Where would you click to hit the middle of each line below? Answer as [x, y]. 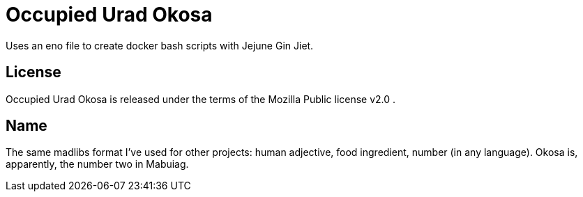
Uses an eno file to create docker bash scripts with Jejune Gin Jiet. [160, 45]
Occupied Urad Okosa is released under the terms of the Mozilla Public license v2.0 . [201, 99]
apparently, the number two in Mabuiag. [97, 164]
